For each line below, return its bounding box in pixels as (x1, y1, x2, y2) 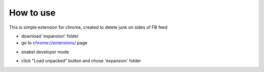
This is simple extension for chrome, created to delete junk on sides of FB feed (9, 24, 168, 30)
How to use (9, 7, 56, 18)
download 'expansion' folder (21, 33, 79, 39)
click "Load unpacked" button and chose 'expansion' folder (21, 58, 141, 64)
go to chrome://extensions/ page (21, 40, 88, 46)
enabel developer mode (21, 49, 69, 54)
